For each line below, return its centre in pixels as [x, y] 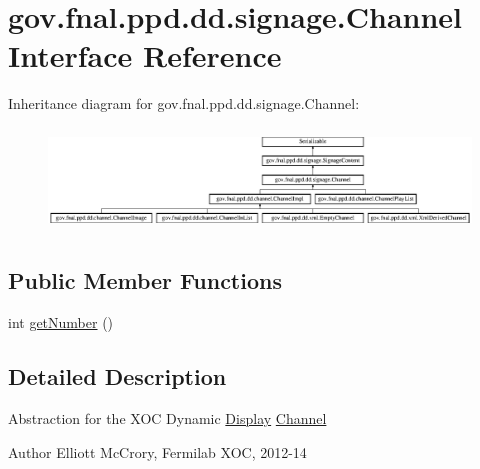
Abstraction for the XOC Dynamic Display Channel [167, 418]
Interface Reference [145, 55]
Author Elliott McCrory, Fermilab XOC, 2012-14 [157, 451]
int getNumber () [61, 322]
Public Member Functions [145, 280]
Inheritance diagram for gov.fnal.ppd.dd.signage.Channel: [184, 103]
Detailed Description [117, 376]
